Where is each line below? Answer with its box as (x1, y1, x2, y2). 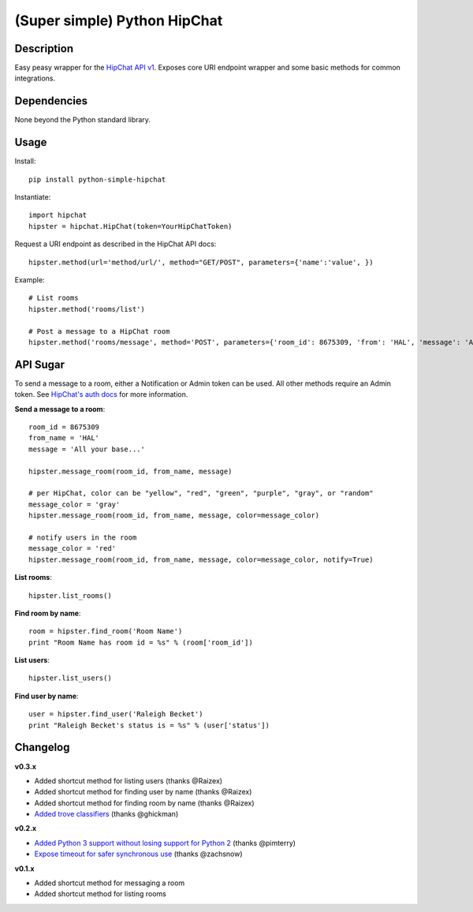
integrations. (14, 73, 56, 83)
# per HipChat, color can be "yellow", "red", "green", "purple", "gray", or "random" (28, 489, 374, 498)
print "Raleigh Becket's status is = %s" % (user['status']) (28, 720, 270, 730)
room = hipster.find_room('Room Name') (28, 627, 183, 636)
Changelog (14, 741, 70, 754)
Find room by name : (14, 608, 81, 618)
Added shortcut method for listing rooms (34, 889, 167, 899)
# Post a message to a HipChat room (28, 327, 170, 335)
